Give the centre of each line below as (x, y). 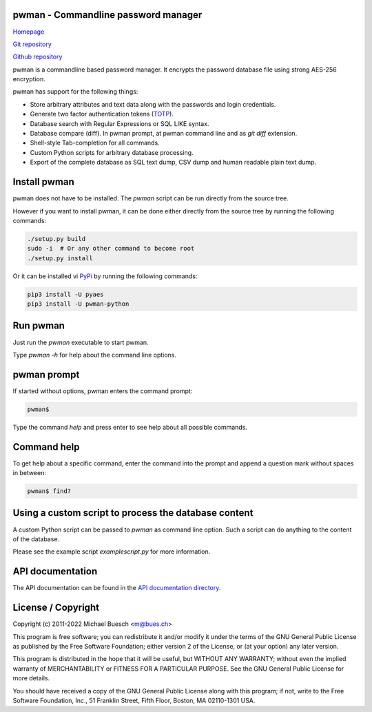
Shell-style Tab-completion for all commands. (95, 143)
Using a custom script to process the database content (133, 513)
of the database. (36, 539)
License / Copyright (56, 608)
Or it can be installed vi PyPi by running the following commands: (105, 276)
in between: (29, 473)
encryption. (29, 79)
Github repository (38, 57)
